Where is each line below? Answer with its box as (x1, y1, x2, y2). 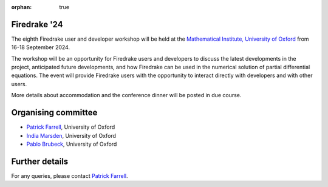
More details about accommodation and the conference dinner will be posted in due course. (11, 92, 242, 99)
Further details (11, 156, 69, 166)
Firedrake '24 (11, 19, 63, 30)
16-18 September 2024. (11, 44, 70, 51)
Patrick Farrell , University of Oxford (26, 123, 115, 131)
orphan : (11, 4, 32, 10)
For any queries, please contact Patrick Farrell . (11, 172, 128, 179)
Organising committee (11, 107, 98, 118)
